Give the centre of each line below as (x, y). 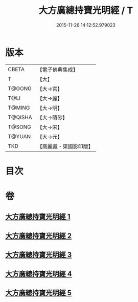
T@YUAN (19, 136)
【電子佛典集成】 (57, 70)
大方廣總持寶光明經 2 (39, 236)
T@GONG (20, 89)
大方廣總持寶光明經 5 (39, 293)
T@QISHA (20, 117)
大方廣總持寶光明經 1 (38, 217)
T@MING (19, 107)
